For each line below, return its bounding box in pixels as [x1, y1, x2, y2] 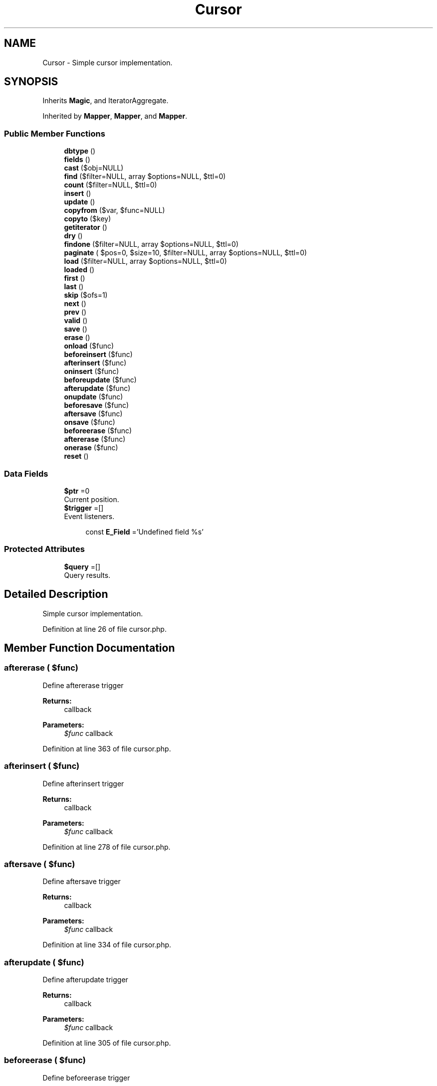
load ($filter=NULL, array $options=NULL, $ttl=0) [64, 257, 227, 266]
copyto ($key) [64, 214, 111, 223]
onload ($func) [64, 342, 114, 351]
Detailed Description [4, 588, 108, 601]
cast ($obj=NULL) [64, 164, 124, 173]
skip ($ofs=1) [64, 291, 108, 300]
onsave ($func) [64, 418, 115, 427]
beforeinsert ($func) [64, 350, 133, 359]
